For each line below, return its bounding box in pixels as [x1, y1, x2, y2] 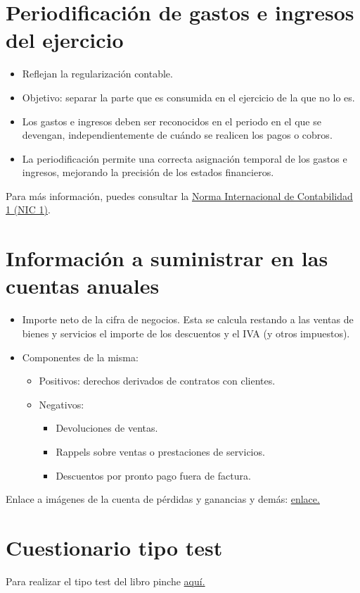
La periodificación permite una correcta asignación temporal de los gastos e [22, 151, 347, 166]
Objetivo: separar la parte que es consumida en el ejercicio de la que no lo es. [22, 89, 355, 104]
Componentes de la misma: [22, 349, 139, 364]
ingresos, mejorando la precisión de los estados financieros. [22, 165, 274, 180]
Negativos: [39, 397, 84, 411]
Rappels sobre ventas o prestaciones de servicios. [56, 444, 265, 458]
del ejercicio [6, 25, 124, 54]
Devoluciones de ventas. [56, 420, 158, 435]
